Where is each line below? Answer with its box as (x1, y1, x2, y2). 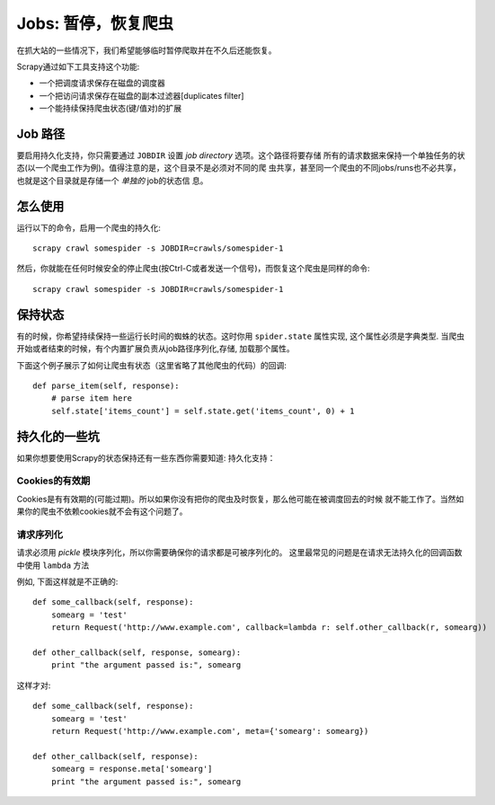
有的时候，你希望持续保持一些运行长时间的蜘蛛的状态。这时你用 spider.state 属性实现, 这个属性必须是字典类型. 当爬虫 (16, 331, 464, 341)
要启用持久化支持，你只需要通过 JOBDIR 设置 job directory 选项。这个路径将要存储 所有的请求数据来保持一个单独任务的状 (16, 150, 465, 161)
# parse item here (50, 394, 133, 403)
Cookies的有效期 (16, 474, 91, 487)
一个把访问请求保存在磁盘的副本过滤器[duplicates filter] (39, 90, 244, 101)
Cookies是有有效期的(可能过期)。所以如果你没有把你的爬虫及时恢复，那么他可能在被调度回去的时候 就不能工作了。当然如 (16, 493, 464, 504)
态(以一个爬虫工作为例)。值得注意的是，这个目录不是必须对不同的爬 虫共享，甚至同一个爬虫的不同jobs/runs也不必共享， (16, 163, 462, 173)
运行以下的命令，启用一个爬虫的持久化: (16, 222, 162, 233)
